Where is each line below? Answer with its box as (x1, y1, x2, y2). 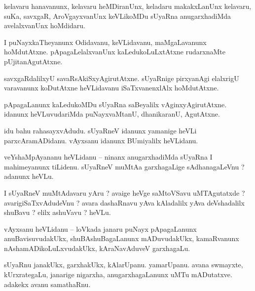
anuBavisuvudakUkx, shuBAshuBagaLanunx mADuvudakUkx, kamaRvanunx (4, 233, 239, 244)
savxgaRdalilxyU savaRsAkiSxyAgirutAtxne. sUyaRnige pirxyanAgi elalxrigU (4, 73, 239, 83)
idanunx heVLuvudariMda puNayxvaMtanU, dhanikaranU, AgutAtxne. (4, 109, 220, 119)
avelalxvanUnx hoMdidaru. (4, 20, 85, 31)
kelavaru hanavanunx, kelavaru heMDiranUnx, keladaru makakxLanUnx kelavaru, (4, 1, 252, 11)
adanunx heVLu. (4, 171, 54, 181)
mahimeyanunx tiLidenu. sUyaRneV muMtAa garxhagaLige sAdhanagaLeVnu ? (4, 161, 245, 171)
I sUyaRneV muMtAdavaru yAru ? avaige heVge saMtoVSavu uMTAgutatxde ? (4, 187, 245, 198)
